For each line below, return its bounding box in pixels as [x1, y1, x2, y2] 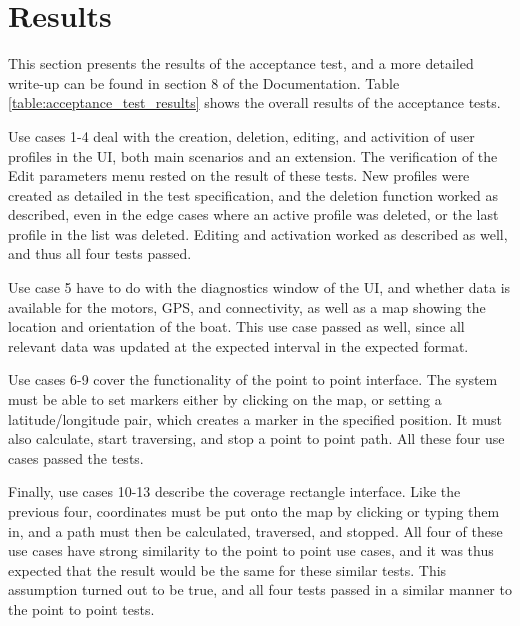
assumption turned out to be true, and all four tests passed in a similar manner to [8, 579, 512, 600]
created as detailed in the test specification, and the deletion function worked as [8, 184, 498, 205]
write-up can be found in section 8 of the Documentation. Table [8, 72, 400, 93]
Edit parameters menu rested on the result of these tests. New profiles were [8, 165, 470, 186]
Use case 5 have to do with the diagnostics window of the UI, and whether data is [8, 277, 511, 298]
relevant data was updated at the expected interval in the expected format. [8, 335, 469, 356]
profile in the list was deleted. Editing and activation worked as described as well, [8, 223, 508, 244]
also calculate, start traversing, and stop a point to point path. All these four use [8, 428, 505, 449]
